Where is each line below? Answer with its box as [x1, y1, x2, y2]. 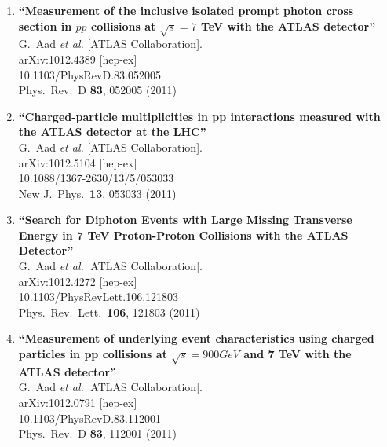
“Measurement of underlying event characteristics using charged [18, 330, 374, 346]
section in [18, 17, 72, 34]
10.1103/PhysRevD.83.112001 [18, 409, 161, 426]
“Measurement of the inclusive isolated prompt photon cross [18, 2, 354, 18]
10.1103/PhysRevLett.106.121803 [18, 288, 179, 305]
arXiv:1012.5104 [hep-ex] [18, 154, 137, 170]
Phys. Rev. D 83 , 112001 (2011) [18, 425, 177, 442]
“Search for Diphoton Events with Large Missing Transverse [18, 211, 352, 228]
